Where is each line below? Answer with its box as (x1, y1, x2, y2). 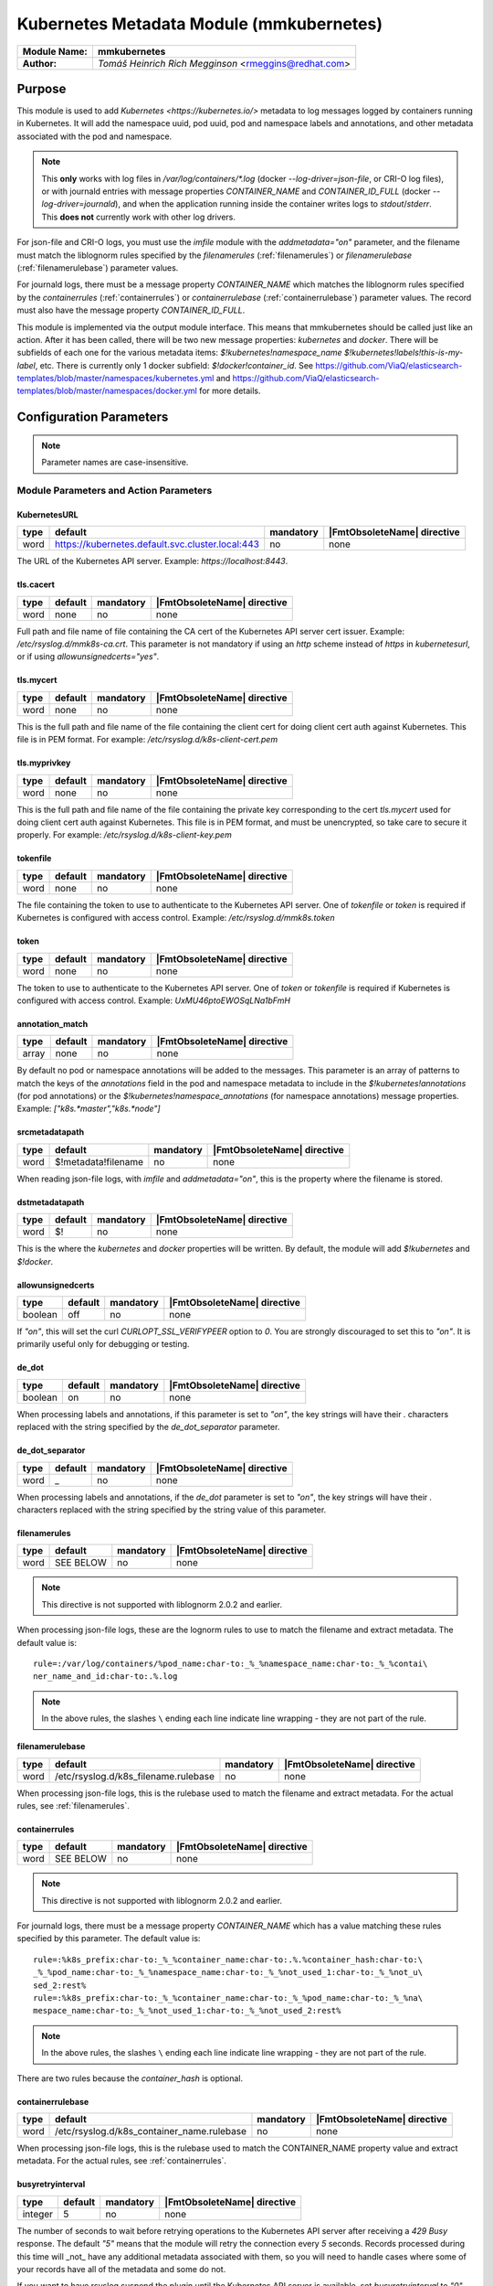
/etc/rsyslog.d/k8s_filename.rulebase (55, 1769, 215, 1782)
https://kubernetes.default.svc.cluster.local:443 (55, 538, 260, 550)
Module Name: (22, 45, 89, 58)
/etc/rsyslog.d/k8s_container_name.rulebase (55, 2124, 246, 2137)
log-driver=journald (41, 198, 116, 209)
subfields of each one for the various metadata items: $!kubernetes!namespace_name (16, 347, 342, 358)
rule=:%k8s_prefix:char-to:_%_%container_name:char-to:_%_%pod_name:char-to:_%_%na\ (33, 1993, 424, 2003)
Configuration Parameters (16, 410, 169, 425)
